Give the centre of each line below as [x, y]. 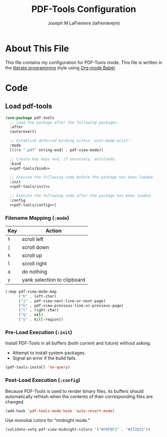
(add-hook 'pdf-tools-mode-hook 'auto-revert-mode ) [60, 411]
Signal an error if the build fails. [45, 358]
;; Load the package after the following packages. [65, 122]
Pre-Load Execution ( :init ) [39, 332]
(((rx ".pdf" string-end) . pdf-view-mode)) [57, 150]
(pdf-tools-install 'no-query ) [38, 367]
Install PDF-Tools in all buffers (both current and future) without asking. [78, 343]
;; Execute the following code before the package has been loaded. [82, 177]
